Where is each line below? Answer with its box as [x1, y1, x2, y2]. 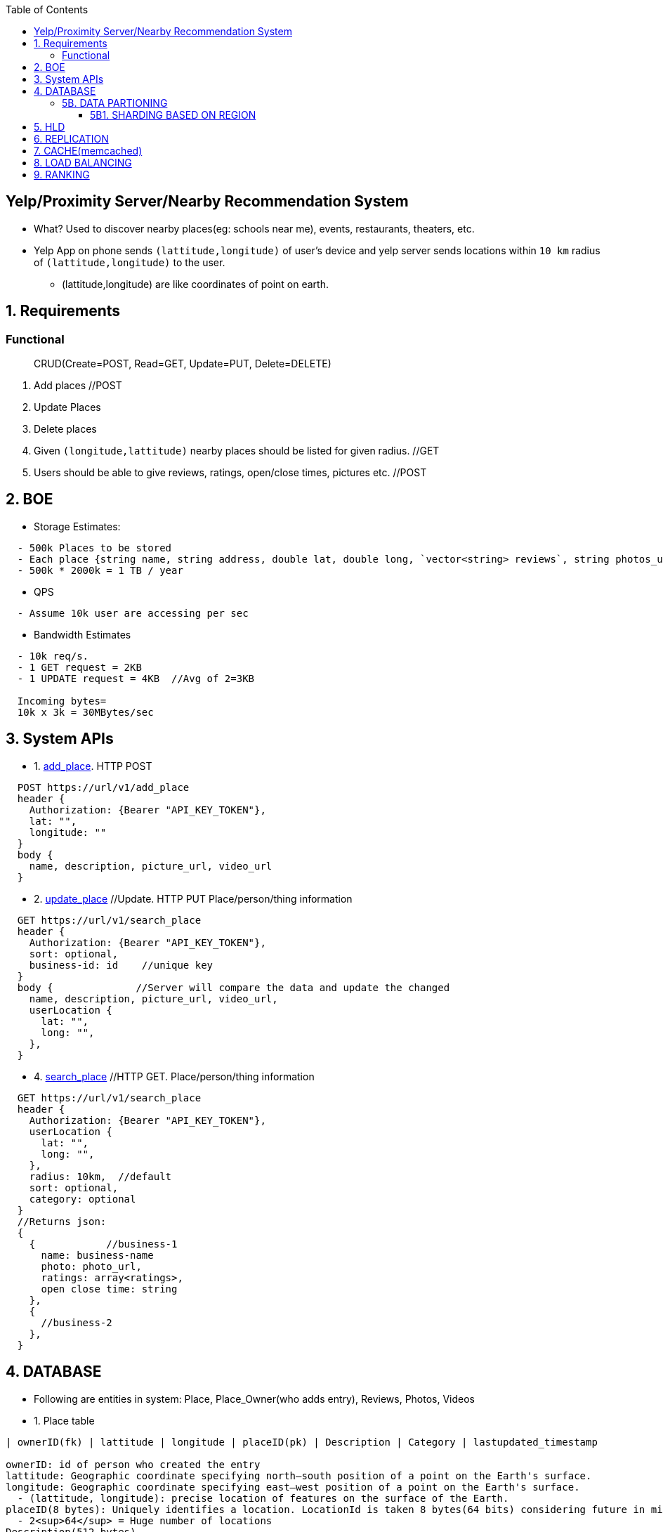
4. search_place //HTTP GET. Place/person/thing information [34, 1070, 315, 1082]
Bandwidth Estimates [34, 628, 131, 641]
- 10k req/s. [17, 650, 89, 662]
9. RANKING [34, 169, 90, 181]
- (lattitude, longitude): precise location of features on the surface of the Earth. [17, 1492, 509, 1504]
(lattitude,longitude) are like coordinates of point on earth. [62, 277, 329, 290]
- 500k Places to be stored [17, 542, 172, 554]
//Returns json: [17, 1215, 107, 1227]
